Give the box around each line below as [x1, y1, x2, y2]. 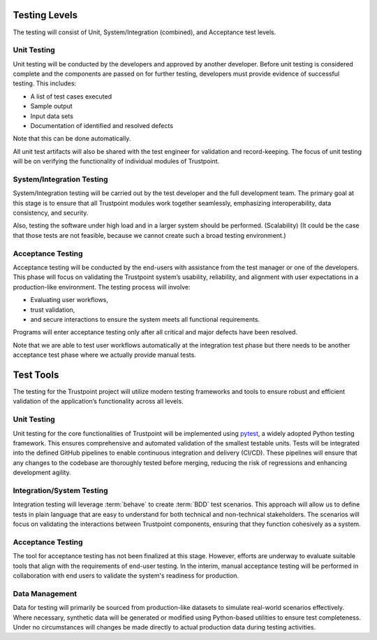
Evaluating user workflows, [30, 296, 108, 304]
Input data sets [30, 112, 73, 120]
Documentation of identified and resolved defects [30, 122, 174, 129]
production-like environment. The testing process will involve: [13, 283, 191, 291]
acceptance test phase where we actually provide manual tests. [13, 350, 197, 360]
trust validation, [30, 305, 75, 314]
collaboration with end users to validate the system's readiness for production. [13, 571, 239, 580]
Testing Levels [13, 9, 78, 21]
